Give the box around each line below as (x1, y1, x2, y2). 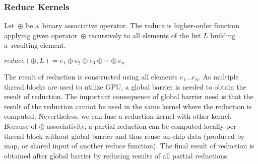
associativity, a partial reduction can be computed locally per (47, 120, 236, 131)
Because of (4, 120, 37, 131)
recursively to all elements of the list (89, 30, 201, 40)
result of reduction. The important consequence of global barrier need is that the (4, 91, 253, 102)
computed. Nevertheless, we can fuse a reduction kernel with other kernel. (4, 111, 232, 121)
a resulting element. (4, 40, 66, 50)
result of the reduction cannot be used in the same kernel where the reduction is (4, 101, 252, 111)
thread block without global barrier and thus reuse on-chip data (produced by (4, 130, 245, 141)
